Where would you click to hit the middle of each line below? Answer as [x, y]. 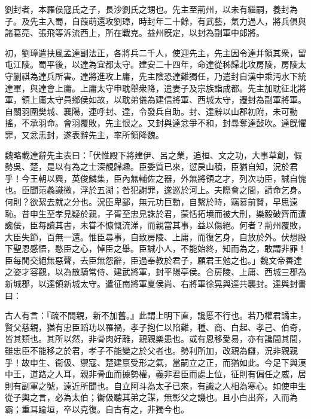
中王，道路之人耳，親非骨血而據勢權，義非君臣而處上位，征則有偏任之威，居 [155, 374]
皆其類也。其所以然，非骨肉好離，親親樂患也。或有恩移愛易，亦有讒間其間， [155, 339]
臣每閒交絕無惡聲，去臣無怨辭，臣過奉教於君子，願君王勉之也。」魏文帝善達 [153, 260]
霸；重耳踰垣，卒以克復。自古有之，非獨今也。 [97, 409]
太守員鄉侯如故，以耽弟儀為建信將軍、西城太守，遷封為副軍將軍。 [176, 100]
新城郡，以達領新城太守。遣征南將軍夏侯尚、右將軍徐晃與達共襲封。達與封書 [155, 284]
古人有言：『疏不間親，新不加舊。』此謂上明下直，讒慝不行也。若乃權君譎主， [155, 315]
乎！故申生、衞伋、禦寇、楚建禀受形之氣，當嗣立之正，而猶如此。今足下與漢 [155, 362]
